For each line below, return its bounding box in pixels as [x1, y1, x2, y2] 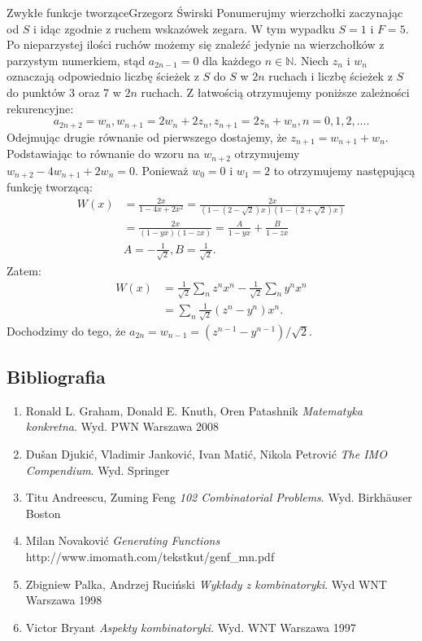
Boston [25, 504, 61, 521]
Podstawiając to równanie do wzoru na [7, 145, 200, 162]
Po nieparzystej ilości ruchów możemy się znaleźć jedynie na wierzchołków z [7, 36, 385, 53]
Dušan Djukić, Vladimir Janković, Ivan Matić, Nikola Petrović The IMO [25, 446, 387, 463]
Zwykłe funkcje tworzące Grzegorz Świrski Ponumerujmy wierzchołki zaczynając [7, 4, 403, 20]
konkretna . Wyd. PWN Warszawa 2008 [25, 418, 220, 435]
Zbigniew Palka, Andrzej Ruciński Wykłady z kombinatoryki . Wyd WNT [25, 575, 387, 592]
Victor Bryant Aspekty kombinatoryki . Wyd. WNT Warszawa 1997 [25, 618, 356, 635]
